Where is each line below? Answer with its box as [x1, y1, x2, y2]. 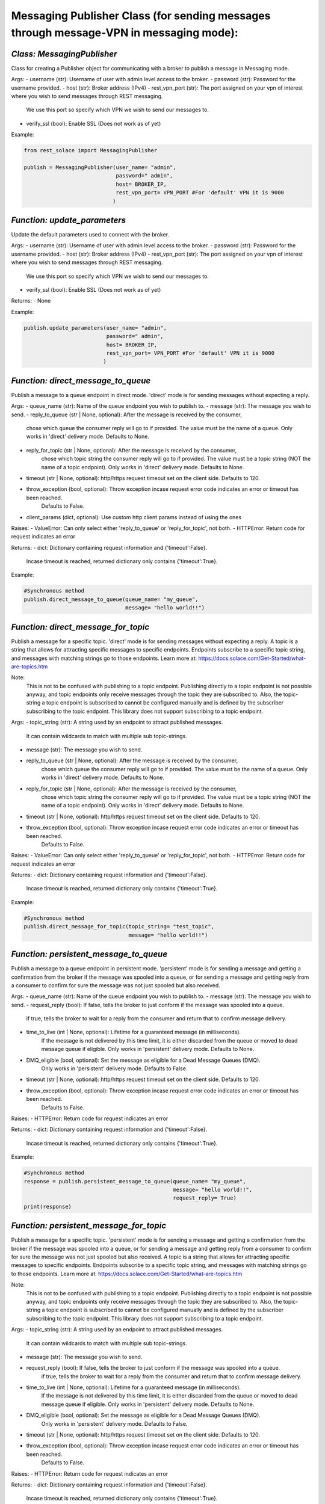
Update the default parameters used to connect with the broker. [11, 231, 170, 238]
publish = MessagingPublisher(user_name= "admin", [23, 164, 177, 171]
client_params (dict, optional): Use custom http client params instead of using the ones [26, 513, 242, 520]
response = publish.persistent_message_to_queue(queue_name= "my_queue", [23, 1178, 246, 1185]
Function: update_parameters [11, 215, 126, 225]
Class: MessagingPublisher [11, 49, 117, 59]
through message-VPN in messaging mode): [11, 26, 239, 39]
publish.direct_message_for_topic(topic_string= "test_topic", [23, 923, 215, 930]
